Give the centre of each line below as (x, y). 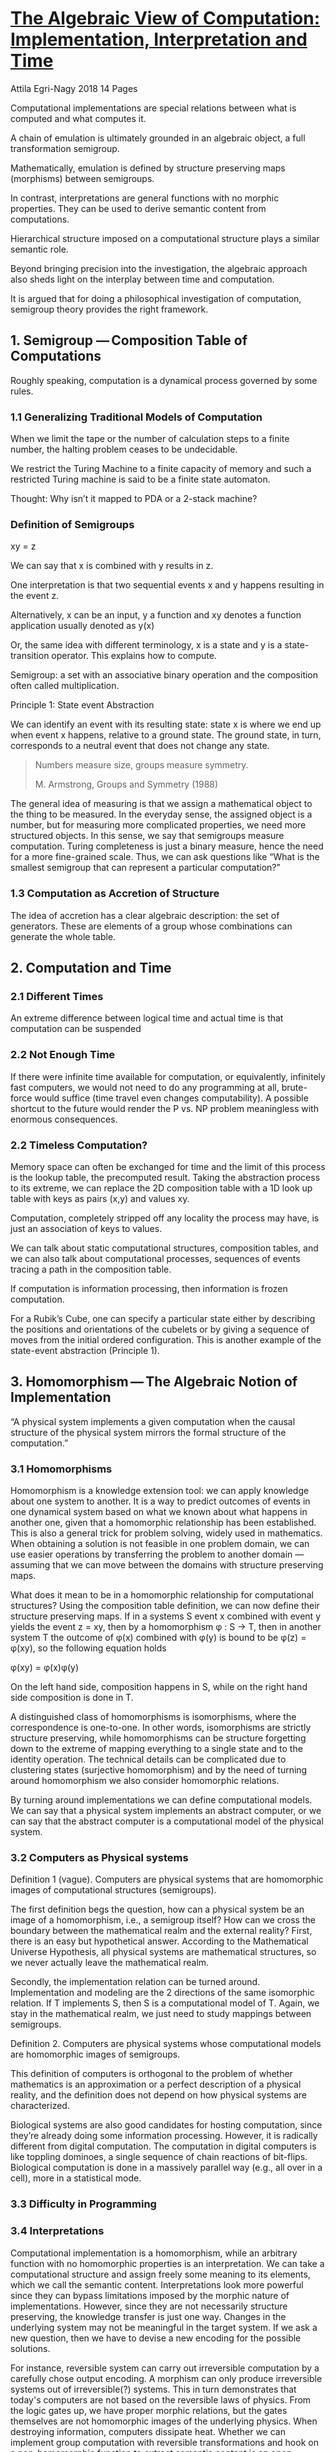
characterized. (40, 2106)
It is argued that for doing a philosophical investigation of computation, (156, 298)
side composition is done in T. (72, 1698)
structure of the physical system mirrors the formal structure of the (148, 1432)
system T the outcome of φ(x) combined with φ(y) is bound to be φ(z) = (158, 1638)
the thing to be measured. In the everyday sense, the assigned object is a (161, 814)
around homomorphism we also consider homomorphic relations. (145, 1781)
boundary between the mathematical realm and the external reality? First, (161, 1931)
